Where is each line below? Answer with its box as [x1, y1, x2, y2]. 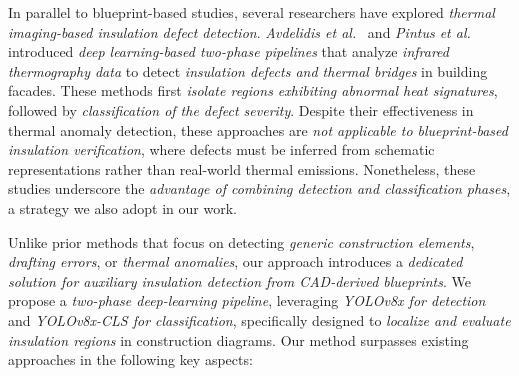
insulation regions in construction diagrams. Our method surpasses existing [8, 329, 469, 350]
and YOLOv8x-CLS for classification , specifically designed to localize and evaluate [8, 309, 511, 330]
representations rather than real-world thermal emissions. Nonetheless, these [8, 158, 476, 179]
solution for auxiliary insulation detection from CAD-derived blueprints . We [8, 270, 471, 291]
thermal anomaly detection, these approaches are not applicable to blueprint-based [8, 119, 508, 140]
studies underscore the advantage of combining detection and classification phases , [8, 178, 511, 199]
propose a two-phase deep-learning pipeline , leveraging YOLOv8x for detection [8, 290, 486, 311]
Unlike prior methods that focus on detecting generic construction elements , [8, 231, 475, 252]
